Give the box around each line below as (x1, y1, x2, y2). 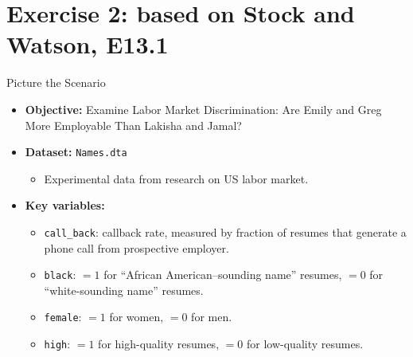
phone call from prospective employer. (44, 239, 229, 256)
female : (44, 308, 82, 325)
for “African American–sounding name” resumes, (103, 266, 342, 283)
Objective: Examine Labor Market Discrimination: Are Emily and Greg (25, 100, 382, 117)
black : (44, 266, 76, 283)
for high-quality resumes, (98, 335, 220, 352)
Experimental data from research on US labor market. (44, 170, 309, 186)
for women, (109, 308, 164, 325)
